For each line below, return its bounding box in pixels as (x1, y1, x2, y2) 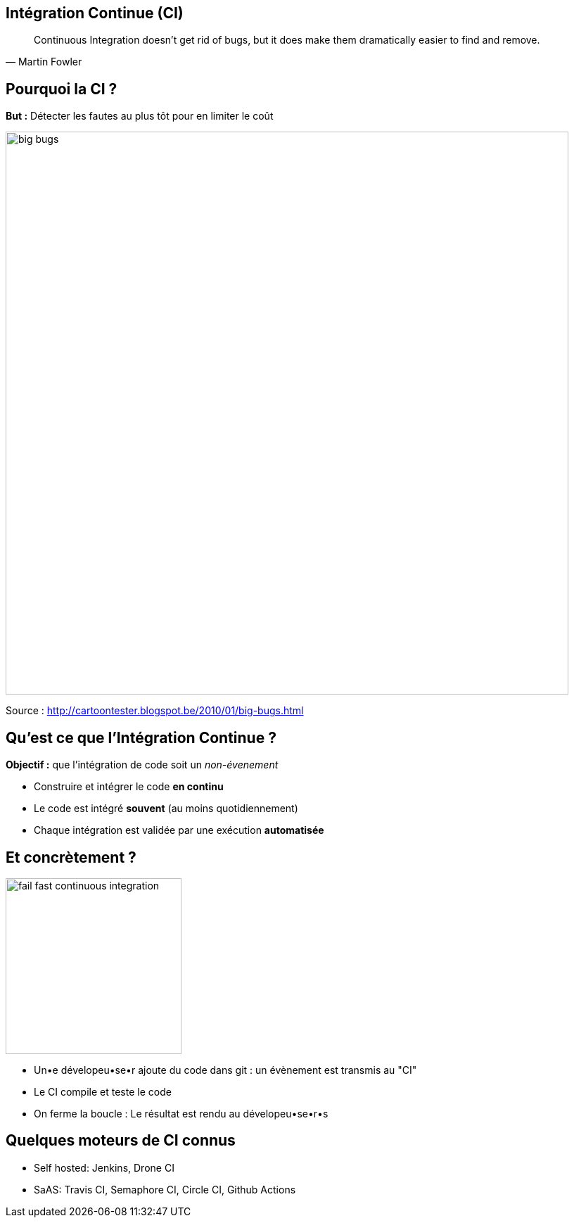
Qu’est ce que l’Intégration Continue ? (6, 728, 276, 747)
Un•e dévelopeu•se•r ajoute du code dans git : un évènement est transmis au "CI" (34, 1063, 417, 1076)
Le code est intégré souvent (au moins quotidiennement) (34, 802, 298, 815)
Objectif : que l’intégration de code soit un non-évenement (6, 759, 279, 771)
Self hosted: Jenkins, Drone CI (34, 1161, 174, 1174)
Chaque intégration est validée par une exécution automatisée (34, 824, 324, 837)
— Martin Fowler (6, 56, 82, 68)
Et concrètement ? (6, 848, 136, 866)
